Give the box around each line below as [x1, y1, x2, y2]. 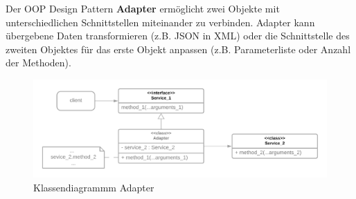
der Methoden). [6, 55, 71, 70]
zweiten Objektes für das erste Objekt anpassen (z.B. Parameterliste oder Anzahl [6, 41, 351, 56]
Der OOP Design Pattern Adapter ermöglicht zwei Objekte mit [6, 1, 280, 15]
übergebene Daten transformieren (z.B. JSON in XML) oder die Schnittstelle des [6, 28, 350, 43]
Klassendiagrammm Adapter [33, 180, 154, 194]
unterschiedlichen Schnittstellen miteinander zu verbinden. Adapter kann [6, 15, 315, 29]
